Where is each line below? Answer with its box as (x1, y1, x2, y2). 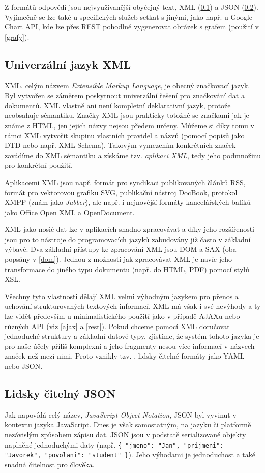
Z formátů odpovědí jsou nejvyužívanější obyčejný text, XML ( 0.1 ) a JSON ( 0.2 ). (5, 2, 258, 12)
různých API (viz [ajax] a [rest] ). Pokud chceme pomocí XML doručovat (5, 320, 230, 331)
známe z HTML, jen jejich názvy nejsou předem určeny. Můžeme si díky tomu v (5, 120, 254, 130)
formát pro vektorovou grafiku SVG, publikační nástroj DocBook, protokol (5, 187, 238, 197)
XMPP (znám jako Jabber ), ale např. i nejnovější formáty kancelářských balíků (5, 197, 251, 208)
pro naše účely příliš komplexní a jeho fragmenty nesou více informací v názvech (5, 340, 255, 351)
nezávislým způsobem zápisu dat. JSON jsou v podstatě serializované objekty (5, 429, 246, 439)
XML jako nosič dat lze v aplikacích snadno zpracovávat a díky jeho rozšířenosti (5, 224, 254, 234)
